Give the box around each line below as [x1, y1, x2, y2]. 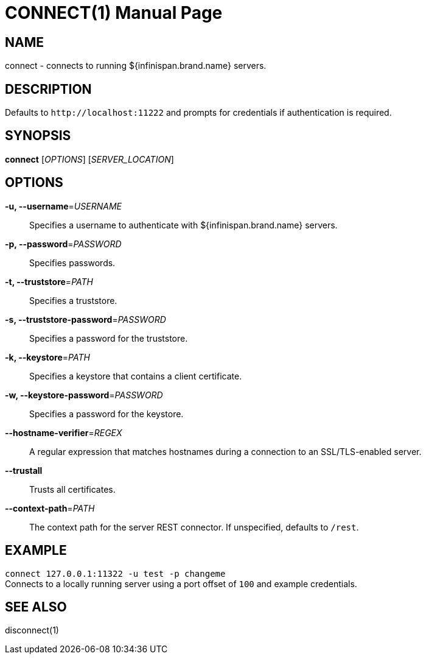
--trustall [5, 465, 43, 476]
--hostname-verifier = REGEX [5, 427, 122, 438]
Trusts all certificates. [29, 484, 116, 495]
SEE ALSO [5, 599, 67, 615]
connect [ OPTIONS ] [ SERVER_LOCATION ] [5, 153, 174, 164]
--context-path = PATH [5, 502, 95, 513]
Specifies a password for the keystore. [29, 408, 184, 419]
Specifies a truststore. [29, 295, 117, 306]
